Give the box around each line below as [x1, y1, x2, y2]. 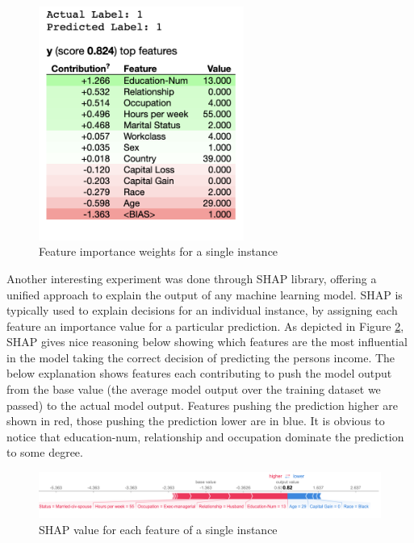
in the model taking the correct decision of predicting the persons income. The [6, 349, 395, 365]
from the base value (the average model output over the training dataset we [6, 381, 381, 398]
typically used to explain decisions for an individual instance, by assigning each [6, 302, 398, 319]
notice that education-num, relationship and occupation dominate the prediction [6, 428, 404, 445]
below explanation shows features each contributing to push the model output [6, 365, 392, 382]
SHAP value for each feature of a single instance [39, 520, 278, 537]
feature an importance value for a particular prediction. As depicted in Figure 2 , [6, 317, 404, 334]
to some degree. [6, 444, 83, 461]
